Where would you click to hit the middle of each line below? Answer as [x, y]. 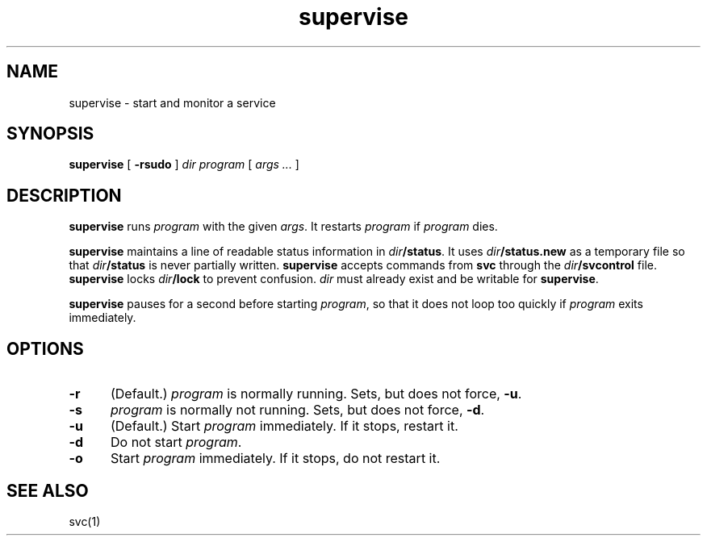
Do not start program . [176, 442]
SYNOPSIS [50, 134]
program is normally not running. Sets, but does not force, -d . [297, 410]
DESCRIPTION [64, 195]
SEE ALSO [48, 490]
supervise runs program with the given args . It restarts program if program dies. [283, 227]
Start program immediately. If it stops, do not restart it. [275, 459]
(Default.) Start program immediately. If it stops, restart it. [284, 426]
